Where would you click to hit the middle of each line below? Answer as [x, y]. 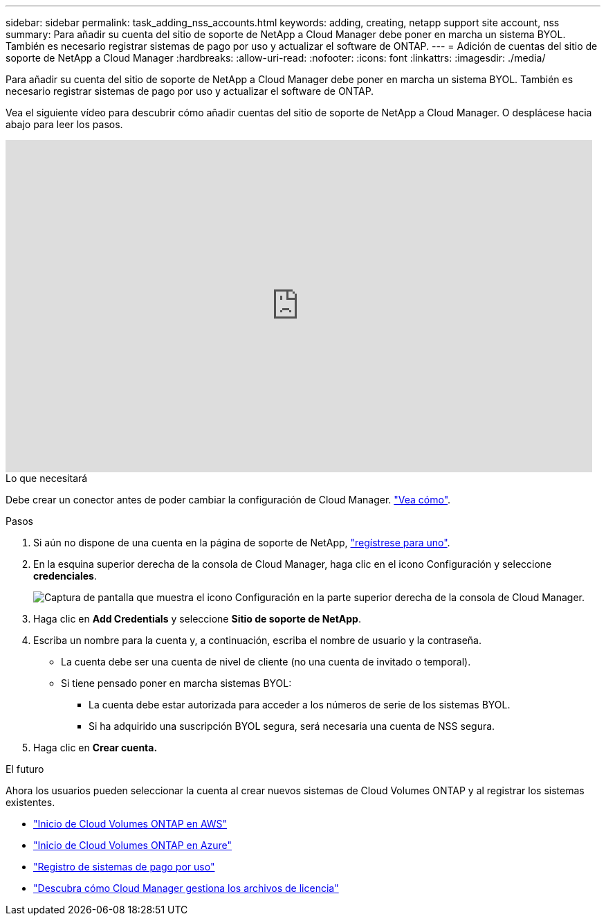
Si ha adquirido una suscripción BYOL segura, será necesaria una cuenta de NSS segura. [292, 726]
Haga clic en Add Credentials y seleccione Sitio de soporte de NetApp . [197, 619]
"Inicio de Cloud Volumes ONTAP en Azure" [133, 845]
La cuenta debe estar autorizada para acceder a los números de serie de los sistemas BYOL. [300, 705]
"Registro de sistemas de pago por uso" [124, 867]
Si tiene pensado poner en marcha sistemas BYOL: [176, 683]
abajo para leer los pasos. [64, 124]
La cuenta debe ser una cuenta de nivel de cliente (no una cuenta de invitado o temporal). [266, 662]
